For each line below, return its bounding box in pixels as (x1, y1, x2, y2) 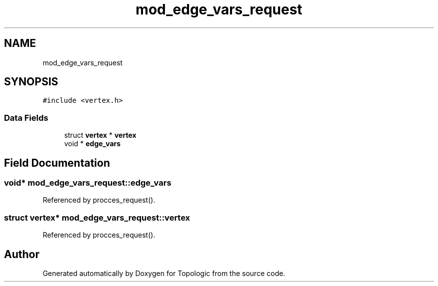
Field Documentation (4, 156, 110, 169)
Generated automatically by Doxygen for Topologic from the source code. (42, 269, 285, 278)
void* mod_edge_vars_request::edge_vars (4, 178, 171, 188)
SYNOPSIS (4, 75, 58, 88)
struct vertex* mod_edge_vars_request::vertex (4, 212, 190, 223)
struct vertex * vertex (64, 131, 136, 140)
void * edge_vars (64, 139, 121, 148)
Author (4, 248, 39, 261)
